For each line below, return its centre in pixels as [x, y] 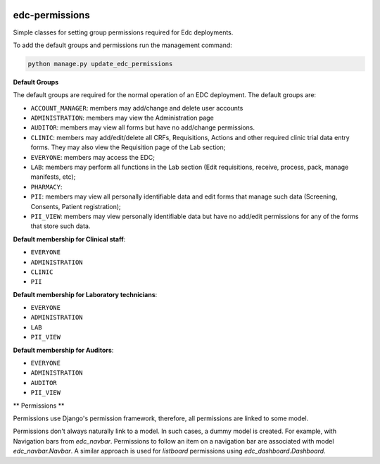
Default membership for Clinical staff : [69, 239]
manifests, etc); [53, 177]
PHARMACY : [46, 187]
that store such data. [61, 226]
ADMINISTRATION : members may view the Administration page [122, 118]
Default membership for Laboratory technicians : [85, 294]
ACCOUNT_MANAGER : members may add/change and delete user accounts [137, 108]
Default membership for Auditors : [63, 350]
